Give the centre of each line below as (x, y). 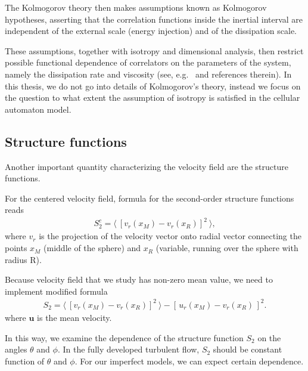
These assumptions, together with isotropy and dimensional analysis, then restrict (154, 50)
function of (25, 361)
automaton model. (38, 109)
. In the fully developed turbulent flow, (128, 349)
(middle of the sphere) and (92, 248)
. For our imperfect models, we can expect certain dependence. (189, 361)
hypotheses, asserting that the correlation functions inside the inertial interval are (154, 19)
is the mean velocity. (74, 317)
